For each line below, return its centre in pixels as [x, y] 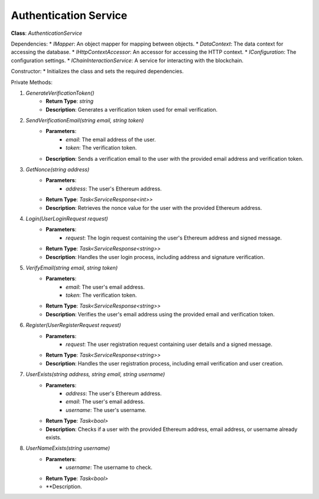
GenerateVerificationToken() [60, 93]
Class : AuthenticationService [47, 33]
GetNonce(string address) [58, 170]
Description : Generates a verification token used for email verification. [132, 109]
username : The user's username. [106, 410]
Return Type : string [70, 101]
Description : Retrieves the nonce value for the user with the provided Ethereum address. [154, 208]
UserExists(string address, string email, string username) [95, 374]
